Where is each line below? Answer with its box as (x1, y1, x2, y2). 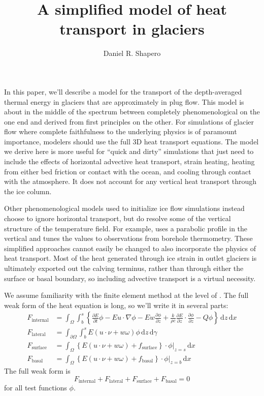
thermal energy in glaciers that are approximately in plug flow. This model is (4, 96, 244, 107)
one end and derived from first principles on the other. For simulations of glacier (4, 116, 254, 127)
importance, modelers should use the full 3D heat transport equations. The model (4, 136, 259, 146)
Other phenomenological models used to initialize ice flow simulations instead (4, 203, 245, 214)
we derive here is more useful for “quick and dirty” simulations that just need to (4, 146, 254, 157)
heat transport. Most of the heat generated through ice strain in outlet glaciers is (4, 253, 257, 263)
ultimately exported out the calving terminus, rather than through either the (4, 263, 244, 273)
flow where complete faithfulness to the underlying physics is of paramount (4, 126, 237, 137)
